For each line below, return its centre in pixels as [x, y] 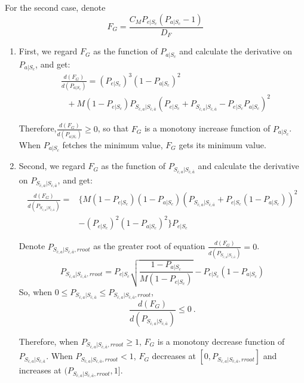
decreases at [174, 356]
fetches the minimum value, [113, 144]
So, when [36, 291]
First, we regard [48, 51]
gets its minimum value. [222, 144]
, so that [113, 128]
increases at [40, 370]
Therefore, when [49, 341]
